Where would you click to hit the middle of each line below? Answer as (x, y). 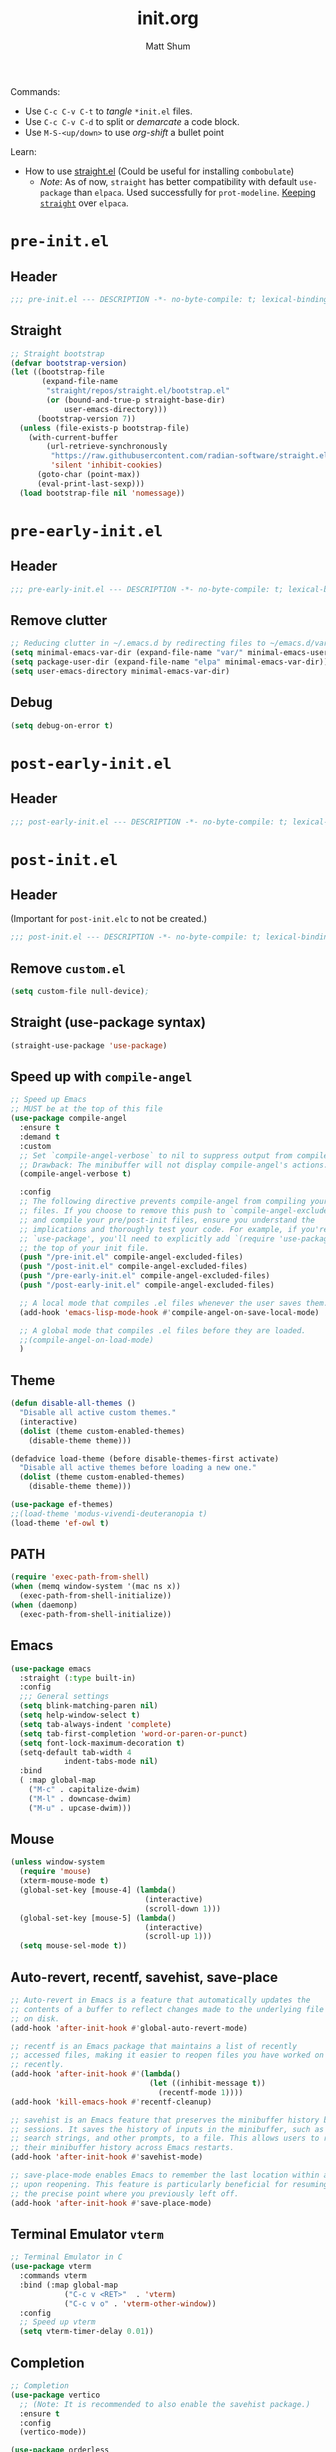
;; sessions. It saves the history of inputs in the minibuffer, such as (167, 2129)
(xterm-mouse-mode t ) (64, 1881)
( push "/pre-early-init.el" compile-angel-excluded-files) (145, 1276)
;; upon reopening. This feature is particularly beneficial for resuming (169, 2184)
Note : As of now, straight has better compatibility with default (168, 181)
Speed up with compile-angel (101, 1077)
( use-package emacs (51, 1668)
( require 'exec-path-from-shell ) (80, 1577)
